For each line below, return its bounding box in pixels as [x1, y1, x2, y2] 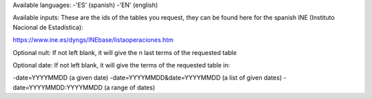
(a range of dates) [103, 83, 155, 91]
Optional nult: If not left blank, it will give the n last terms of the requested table [12, 48, 237, 56]
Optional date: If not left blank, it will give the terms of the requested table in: [12, 60, 230, 69]
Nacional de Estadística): [12, 23, 84, 31]
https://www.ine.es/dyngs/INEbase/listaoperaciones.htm [12, 36, 174, 44]
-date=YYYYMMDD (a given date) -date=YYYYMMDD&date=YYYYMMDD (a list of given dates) [12, 74, 282, 82]
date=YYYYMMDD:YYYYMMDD [12, 83, 103, 91]
